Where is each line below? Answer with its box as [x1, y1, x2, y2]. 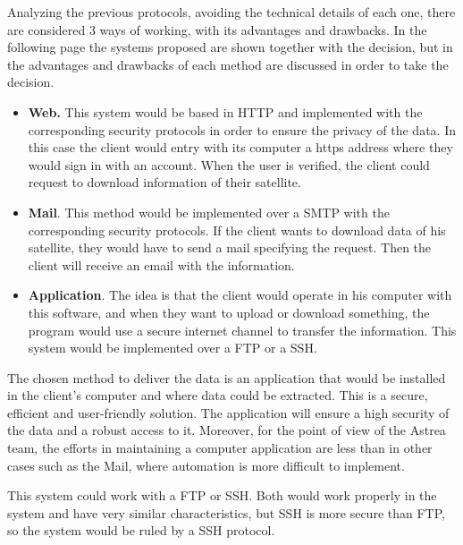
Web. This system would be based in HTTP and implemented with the [28, 102, 423, 121]
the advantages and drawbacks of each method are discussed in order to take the [7, 55, 449, 73]
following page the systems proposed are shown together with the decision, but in [7, 38, 453, 56]
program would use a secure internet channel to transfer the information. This [28, 320, 457, 339]
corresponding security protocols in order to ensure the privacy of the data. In [28, 120, 456, 139]
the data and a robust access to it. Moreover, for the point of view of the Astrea [7, 421, 446, 439]
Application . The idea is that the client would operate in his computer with [28, 285, 452, 304]
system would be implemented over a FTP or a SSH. [28, 338, 317, 357]
